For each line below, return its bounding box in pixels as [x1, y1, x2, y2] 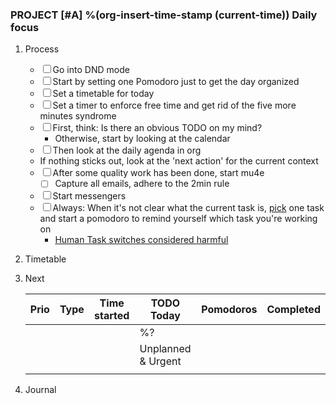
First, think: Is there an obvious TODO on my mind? [52, 122, 263, 134]
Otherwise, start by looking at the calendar [54, 133, 231, 145]
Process [24, 43, 60, 55]
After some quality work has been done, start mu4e [52, 167, 265, 179]
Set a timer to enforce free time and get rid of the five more [52, 99, 297, 112]
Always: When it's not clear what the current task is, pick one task [52, 202, 325, 214]
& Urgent [139, 354, 182, 368]
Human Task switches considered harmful [54, 234, 229, 246]
